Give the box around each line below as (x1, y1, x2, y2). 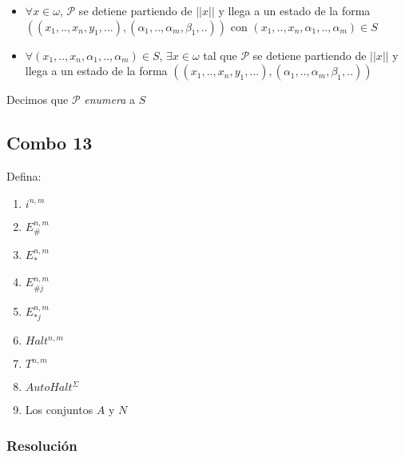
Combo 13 (6, 130, 93, 155)
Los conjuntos (25, 401, 93, 418)
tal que (203, 46, 237, 63)
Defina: (6, 167, 42, 184)
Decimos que (6, 91, 69, 108)
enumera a (84, 91, 136, 108)
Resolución (6, 435, 77, 455)
